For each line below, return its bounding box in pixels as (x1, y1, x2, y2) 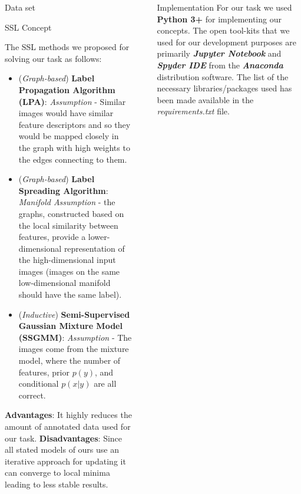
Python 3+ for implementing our (157, 12, 282, 25)
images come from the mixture (18, 342, 129, 355)
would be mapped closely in (18, 130, 119, 142)
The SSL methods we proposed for (5, 41, 130, 53)
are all (94, 377, 117, 390)
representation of (64, 242, 125, 254)
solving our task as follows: (5, 52, 102, 64)
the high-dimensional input (18, 253, 116, 266)
